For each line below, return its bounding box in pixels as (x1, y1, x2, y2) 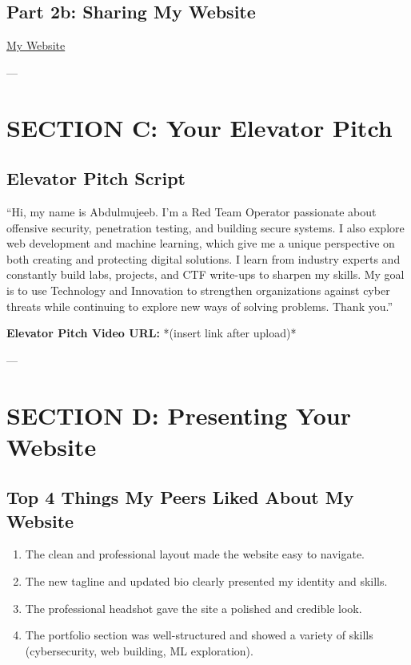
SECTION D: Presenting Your (6, 398, 351, 431)
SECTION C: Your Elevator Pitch (6, 111, 393, 143)
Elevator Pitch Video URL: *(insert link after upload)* (6, 324, 297, 341)
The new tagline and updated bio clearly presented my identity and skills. (25, 573, 388, 590)
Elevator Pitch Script (6, 166, 186, 191)
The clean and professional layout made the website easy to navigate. (25, 546, 365, 562)
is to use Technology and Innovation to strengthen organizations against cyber (6, 281, 390, 298)
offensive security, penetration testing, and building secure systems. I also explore (6, 219, 405, 236)
